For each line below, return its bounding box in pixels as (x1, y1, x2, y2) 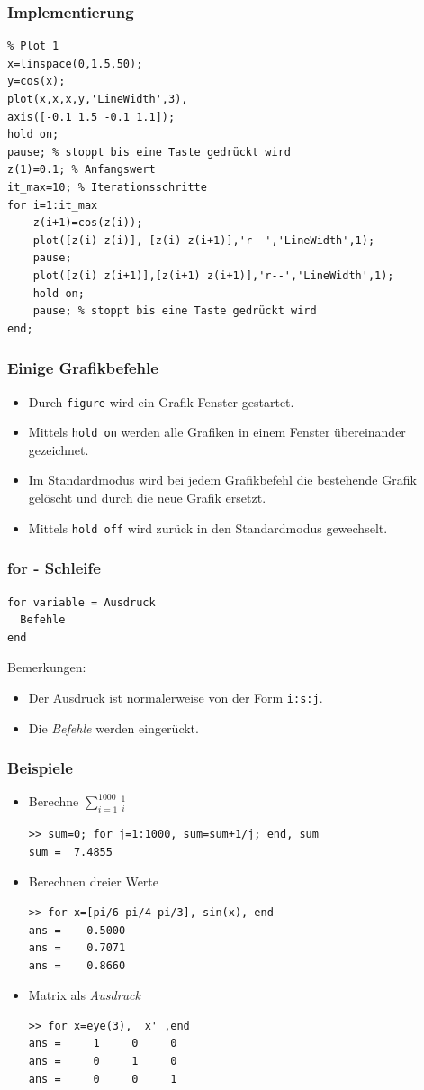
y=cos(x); (7, 75, 66, 88)
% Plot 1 (7, 40, 59, 53)
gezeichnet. (28, 440, 89, 459)
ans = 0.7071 (28, 941, 126, 955)
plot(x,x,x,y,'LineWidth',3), (7, 93, 188, 105)
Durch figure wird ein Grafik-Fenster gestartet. (28, 392, 294, 411)
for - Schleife (7, 557, 101, 579)
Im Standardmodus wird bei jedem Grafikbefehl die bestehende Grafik (28, 470, 417, 489)
